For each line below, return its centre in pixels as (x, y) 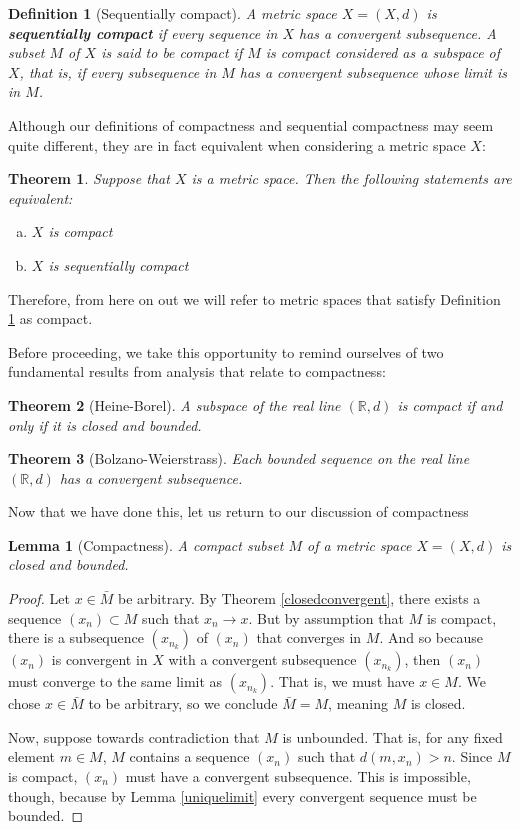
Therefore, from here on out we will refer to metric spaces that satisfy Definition (254, 298)
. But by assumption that (326, 617)
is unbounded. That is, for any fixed (392, 736)
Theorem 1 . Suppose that (89, 178)
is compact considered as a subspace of (383, 52)
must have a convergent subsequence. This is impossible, (298, 776)
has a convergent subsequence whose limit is (373, 71)
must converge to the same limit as (115, 681)
